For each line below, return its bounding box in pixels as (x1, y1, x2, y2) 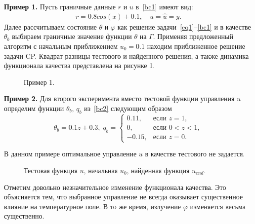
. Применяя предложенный (153, 31, 233, 41)
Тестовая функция (24, 165, 78, 175)
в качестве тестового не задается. (145, 149, 245, 159)
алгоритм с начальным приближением (4, 41, 118, 51)
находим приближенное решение (147, 41, 245, 51)
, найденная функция (127, 165, 190, 175)
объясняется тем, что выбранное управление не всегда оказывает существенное (4, 191, 243, 202)
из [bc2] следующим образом (84, 103, 172, 113)
